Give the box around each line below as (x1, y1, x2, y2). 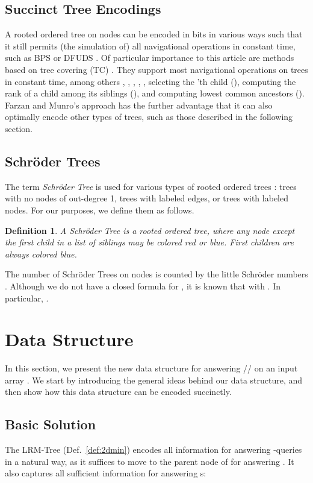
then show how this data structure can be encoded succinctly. (5, 385, 232, 398)
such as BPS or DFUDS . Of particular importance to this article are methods (5, 51, 294, 64)
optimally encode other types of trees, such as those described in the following (5, 110, 293, 123)
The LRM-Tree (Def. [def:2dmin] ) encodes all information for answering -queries (5, 443, 302, 456)
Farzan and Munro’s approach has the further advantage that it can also (5, 98, 273, 111)
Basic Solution (5, 415, 96, 434)
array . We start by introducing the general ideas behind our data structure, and (5, 373, 303, 386)
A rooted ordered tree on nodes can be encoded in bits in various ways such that (5, 28, 303, 40)
